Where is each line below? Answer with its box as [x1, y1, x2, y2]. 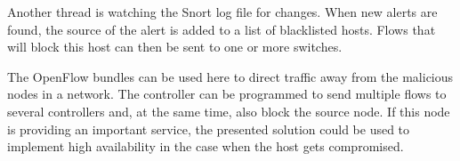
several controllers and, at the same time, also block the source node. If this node [7, 101, 450, 120]
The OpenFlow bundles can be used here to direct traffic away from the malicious [7, 67, 454, 85]
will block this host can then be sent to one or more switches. [7, 37, 343, 56]
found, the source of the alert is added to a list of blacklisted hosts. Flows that [7, 20, 436, 38]
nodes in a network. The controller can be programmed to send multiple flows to [7, 85, 447, 103]
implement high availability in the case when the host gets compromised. [7, 137, 404, 156]
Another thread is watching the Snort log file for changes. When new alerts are [7, 3, 438, 20]
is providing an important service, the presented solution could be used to [7, 119, 410, 138]
